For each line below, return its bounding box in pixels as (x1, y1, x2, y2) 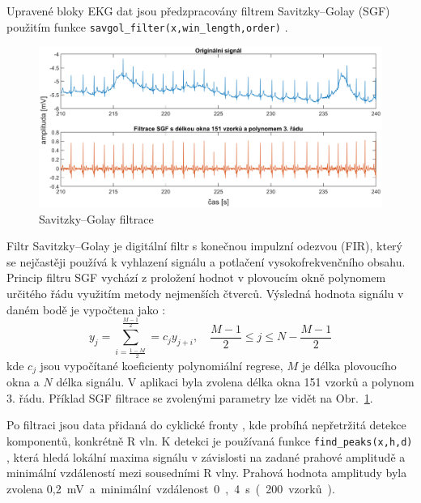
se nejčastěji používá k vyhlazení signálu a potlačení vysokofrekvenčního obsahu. (6, 253, 406, 270)
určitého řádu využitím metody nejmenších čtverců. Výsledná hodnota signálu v (6, 284, 404, 301)
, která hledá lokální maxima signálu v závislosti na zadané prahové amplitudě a (6, 448, 406, 465)
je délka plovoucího (301, 356, 397, 373)
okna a (6, 373, 40, 390)
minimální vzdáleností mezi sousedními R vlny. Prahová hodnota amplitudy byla (6, 464, 407, 481)
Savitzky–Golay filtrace (39, 210, 154, 227)
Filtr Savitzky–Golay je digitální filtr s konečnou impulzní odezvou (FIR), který (6, 237, 402, 254)
